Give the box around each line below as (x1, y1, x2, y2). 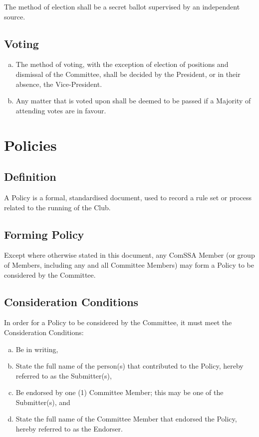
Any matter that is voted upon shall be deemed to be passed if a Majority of (15, 95, 251, 106)
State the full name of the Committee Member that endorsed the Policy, (15, 414, 237, 424)
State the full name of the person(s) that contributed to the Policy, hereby (15, 361, 244, 371)
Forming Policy (4, 226, 84, 242)
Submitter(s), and (15, 397, 70, 407)
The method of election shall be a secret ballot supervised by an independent (4, 1, 240, 11)
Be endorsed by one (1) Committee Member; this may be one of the (15, 387, 224, 398)
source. (4, 11, 25, 21)
